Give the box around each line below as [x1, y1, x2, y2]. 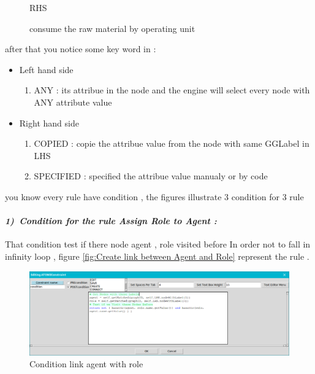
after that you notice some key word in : [5, 42, 156, 55]
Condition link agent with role [29, 357, 143, 370]
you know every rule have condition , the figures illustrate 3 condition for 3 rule [5, 190, 304, 203]
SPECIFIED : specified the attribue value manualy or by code [34, 169, 268, 182]
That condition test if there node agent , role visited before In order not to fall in [5, 238, 311, 251]
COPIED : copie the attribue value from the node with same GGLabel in [34, 137, 309, 150]
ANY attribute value [34, 95, 112, 108]
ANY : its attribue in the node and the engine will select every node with [34, 84, 310, 96]
